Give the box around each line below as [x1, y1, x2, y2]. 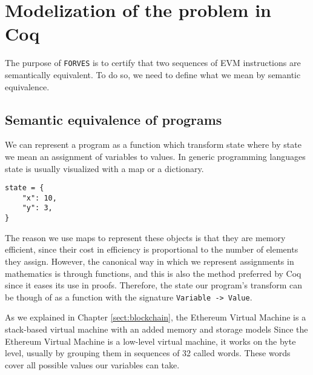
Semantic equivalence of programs [5, 110, 222, 128]
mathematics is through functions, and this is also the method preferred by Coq [5, 267, 301, 279]
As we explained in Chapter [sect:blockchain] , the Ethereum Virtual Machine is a [5, 311, 306, 324]
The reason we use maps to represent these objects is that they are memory [5, 231, 286, 244]
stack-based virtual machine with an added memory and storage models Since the [5, 322, 308, 335]
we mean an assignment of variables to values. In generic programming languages [5, 150, 306, 162]
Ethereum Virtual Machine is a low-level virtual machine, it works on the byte [5, 334, 296, 347]
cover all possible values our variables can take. [5, 358, 180, 371]
